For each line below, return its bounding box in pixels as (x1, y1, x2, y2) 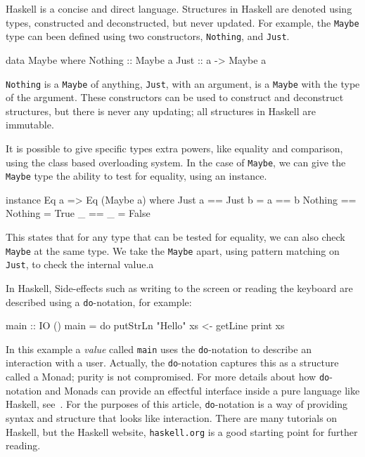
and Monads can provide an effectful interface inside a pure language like (45, 383, 360, 397)
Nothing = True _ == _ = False (6, 206, 151, 220)
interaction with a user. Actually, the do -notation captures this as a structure (6, 355, 339, 370)
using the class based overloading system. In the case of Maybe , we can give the (6, 154, 346, 169)
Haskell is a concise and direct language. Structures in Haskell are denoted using (6, 1, 352, 15)
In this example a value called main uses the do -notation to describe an (6, 341, 312, 356)
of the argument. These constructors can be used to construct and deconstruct (6, 90, 344, 105)
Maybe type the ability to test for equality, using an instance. (6, 168, 267, 183)
